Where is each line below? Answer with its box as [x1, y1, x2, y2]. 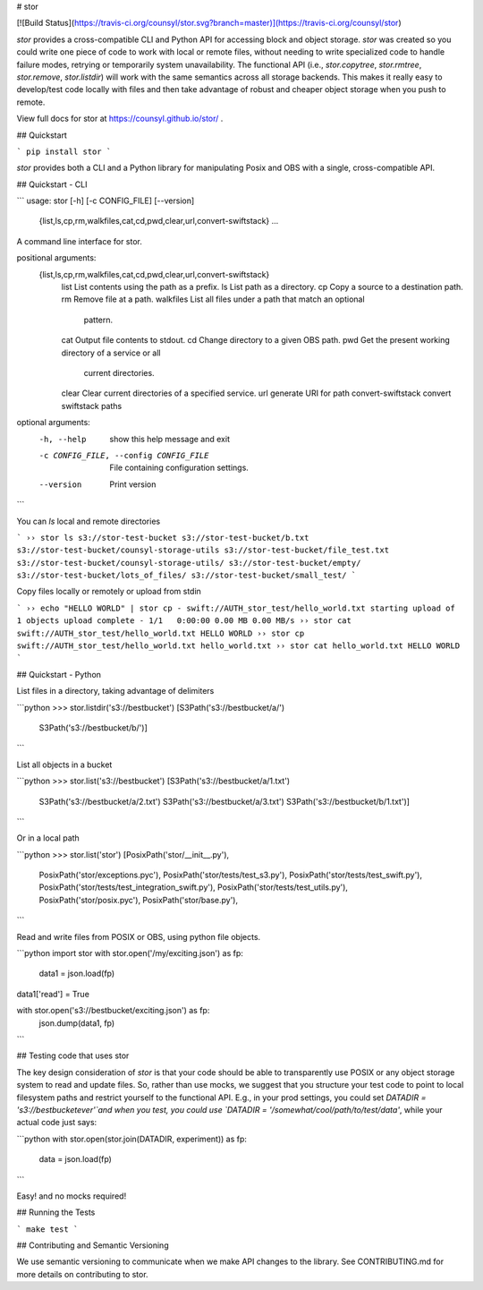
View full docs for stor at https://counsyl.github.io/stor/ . [16, 113, 224, 124]
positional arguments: [16, 252, 97, 263]
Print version [109, 479, 157, 490]
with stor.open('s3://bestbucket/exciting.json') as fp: [16, 1005, 210, 1016]
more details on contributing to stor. [16, 1269, 148, 1279]
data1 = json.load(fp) [38, 968, 115, 979]
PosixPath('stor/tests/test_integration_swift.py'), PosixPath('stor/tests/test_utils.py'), [38, 882, 349, 893]
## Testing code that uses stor [16, 1050, 130, 1061]
